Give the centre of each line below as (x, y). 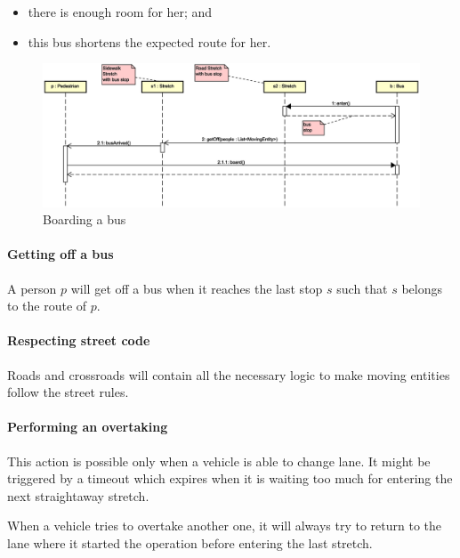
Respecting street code (79, 340)
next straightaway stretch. (78, 495)
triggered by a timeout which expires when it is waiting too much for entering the (230, 478)
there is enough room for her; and (120, 12)
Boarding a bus (85, 219)
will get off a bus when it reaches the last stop (197, 288)
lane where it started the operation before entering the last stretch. (190, 543)
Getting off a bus (61, 254)
